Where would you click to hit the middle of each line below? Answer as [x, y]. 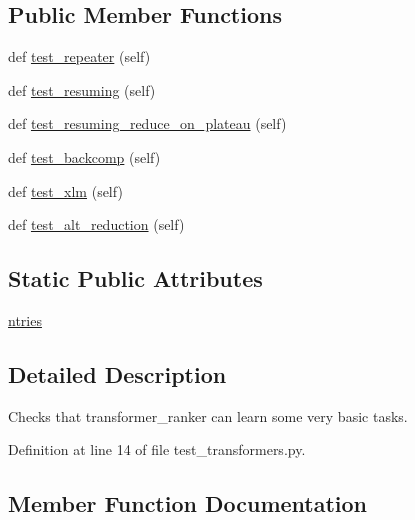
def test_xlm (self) [65, 190]
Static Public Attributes [135, 278]
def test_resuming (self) [82, 89]
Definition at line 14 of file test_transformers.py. [157, 449]
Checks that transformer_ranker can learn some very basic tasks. [208, 415]
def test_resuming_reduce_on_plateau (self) [147, 123]
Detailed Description [117, 373]
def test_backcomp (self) [84, 156]
